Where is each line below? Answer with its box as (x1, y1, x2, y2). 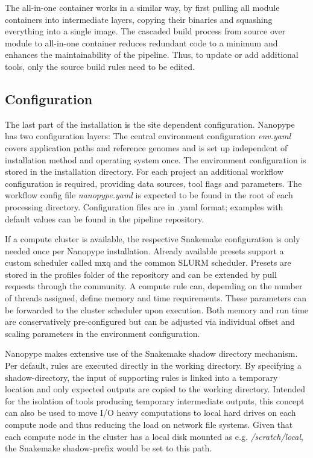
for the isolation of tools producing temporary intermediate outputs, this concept (5, 394, 305, 407)
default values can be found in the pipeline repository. (5, 212, 204, 225)
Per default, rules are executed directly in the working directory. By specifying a (5, 359, 302, 372)
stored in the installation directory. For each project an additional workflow (5, 165, 283, 178)
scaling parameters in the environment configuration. (5, 327, 200, 339)
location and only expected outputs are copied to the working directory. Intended (5, 383, 306, 395)
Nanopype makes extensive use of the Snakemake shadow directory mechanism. (5, 347, 298, 360)
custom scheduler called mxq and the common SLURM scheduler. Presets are (5, 256, 291, 269)
